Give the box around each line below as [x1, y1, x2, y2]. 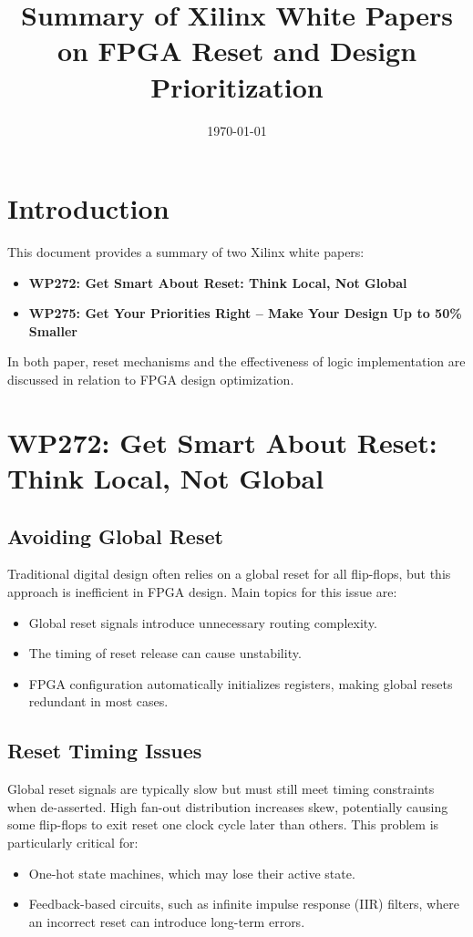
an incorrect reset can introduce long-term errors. [28, 911, 305, 931]
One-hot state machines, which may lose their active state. [28, 863, 355, 882]
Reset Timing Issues [7, 736, 202, 765]
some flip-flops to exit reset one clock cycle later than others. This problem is [7, 815, 439, 834]
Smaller [28, 321, 77, 340]
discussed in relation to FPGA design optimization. [7, 370, 294, 388]
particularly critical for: [7, 832, 139, 851]
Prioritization [150, 67, 324, 105]
